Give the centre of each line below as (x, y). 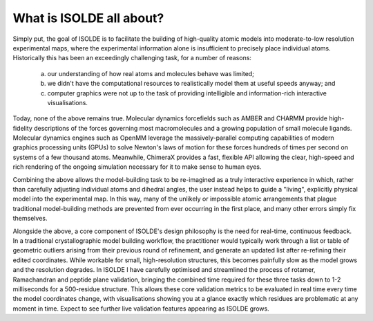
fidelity (22, 128)
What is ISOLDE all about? (88, 18)
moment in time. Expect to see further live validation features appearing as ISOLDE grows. (141, 309)
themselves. (30, 219)
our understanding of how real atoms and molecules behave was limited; (151, 73)
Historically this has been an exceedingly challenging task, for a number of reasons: (132, 58)
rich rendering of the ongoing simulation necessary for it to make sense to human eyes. (137, 167)
